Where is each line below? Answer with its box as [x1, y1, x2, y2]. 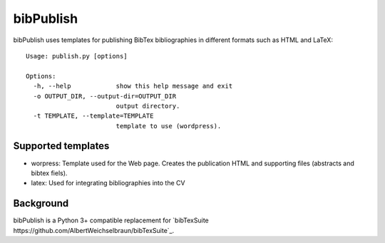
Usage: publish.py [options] [26, 52, 128, 60]
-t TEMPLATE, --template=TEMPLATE [33, 112, 154, 120]
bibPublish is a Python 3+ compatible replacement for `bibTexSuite [13, 216, 210, 224]
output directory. [115, 102, 180, 110]
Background [13, 197, 69, 210]
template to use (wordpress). [115, 122, 222, 130]
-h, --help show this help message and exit [33, 82, 233, 91]
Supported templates [13, 140, 110, 152]
